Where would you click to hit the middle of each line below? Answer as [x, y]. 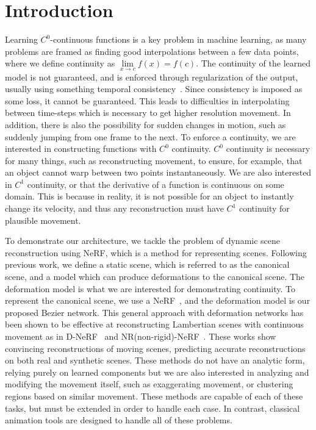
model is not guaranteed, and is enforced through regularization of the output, [152, 77]
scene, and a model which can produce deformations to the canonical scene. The [155, 277]
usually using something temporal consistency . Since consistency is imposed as [154, 89]
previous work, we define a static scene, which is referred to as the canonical [147, 264]
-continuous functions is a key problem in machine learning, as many [178, 39]
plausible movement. [43, 220]
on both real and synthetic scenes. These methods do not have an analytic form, [155, 360]
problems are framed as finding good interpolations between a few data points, [152, 51]
